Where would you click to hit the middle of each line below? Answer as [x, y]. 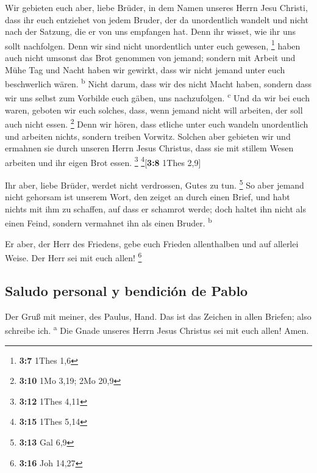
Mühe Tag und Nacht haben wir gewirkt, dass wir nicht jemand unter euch [145, 69]
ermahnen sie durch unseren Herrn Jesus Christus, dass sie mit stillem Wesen [149, 148]
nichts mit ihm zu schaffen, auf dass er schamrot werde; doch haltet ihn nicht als [156, 208]
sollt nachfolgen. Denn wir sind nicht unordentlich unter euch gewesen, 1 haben [153, 45]
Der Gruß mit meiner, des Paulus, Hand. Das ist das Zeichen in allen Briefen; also [158, 316]
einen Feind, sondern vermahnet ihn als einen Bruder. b [109, 222]
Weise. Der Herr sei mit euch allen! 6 [73, 257]
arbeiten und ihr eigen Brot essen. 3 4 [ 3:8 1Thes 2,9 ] [103, 161]
